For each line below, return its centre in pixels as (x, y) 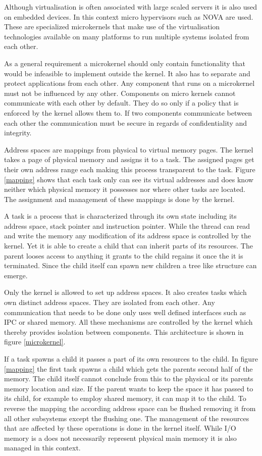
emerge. (16, 275)
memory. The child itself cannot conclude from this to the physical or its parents (129, 378)
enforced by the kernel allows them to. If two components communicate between (128, 112)
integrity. (18, 133)
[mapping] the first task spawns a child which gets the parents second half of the (128, 368)
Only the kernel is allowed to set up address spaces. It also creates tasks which (125, 292)
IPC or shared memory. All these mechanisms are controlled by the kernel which (128, 322)
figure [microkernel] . (35, 342)
